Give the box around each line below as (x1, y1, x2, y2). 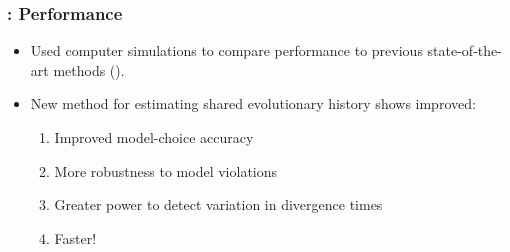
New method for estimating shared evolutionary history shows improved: (30, 93, 476, 114)
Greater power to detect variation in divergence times (54, 194, 383, 215)
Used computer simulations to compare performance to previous (30, 40, 423, 61)
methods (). (53, 59, 125, 80)
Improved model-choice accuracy (54, 127, 254, 147)
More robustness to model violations (54, 160, 278, 181)
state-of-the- (427, 40, 502, 61)
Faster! (54, 227, 97, 248)
